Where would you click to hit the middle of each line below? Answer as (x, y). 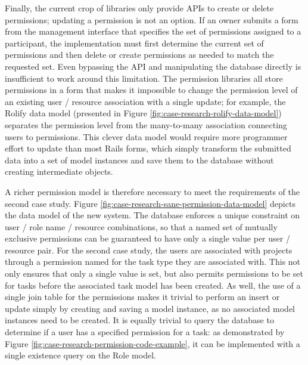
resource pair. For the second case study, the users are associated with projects (149, 250)
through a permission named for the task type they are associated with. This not (153, 262)
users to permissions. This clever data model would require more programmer (146, 136)
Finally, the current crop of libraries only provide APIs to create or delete (139, 8)
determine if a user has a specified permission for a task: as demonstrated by (145, 332)
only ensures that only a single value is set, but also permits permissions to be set (154, 273)
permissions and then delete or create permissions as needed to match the (139, 55)
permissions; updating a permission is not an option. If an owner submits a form (152, 19)
